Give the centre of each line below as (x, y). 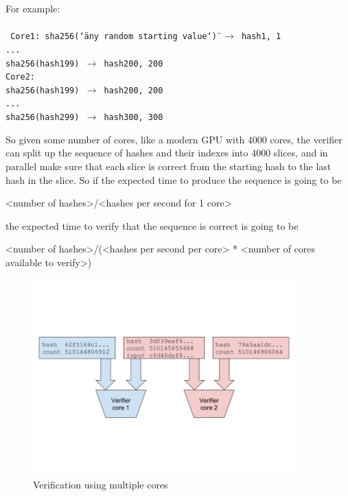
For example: (33, 8)
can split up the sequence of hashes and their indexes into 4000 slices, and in (167, 153)
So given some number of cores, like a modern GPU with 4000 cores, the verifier (174, 139)
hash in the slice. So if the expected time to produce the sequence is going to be (174, 179)
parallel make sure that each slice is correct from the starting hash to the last (169, 166)
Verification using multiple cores (101, 485)
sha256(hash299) (43, 118)
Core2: (20, 77)
